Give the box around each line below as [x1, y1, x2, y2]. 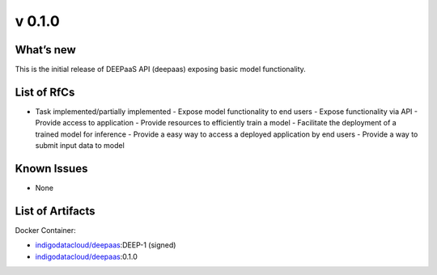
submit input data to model [35, 141, 125, 150]
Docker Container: [15, 225, 76, 235]
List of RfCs [15, 85, 75, 99]
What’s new [15, 43, 76, 57]
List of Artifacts [15, 204, 96, 218]
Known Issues [15, 162, 88, 176]
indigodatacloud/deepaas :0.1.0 [35, 252, 138, 261]
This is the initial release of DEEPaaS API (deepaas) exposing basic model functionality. [15, 65, 307, 74]
